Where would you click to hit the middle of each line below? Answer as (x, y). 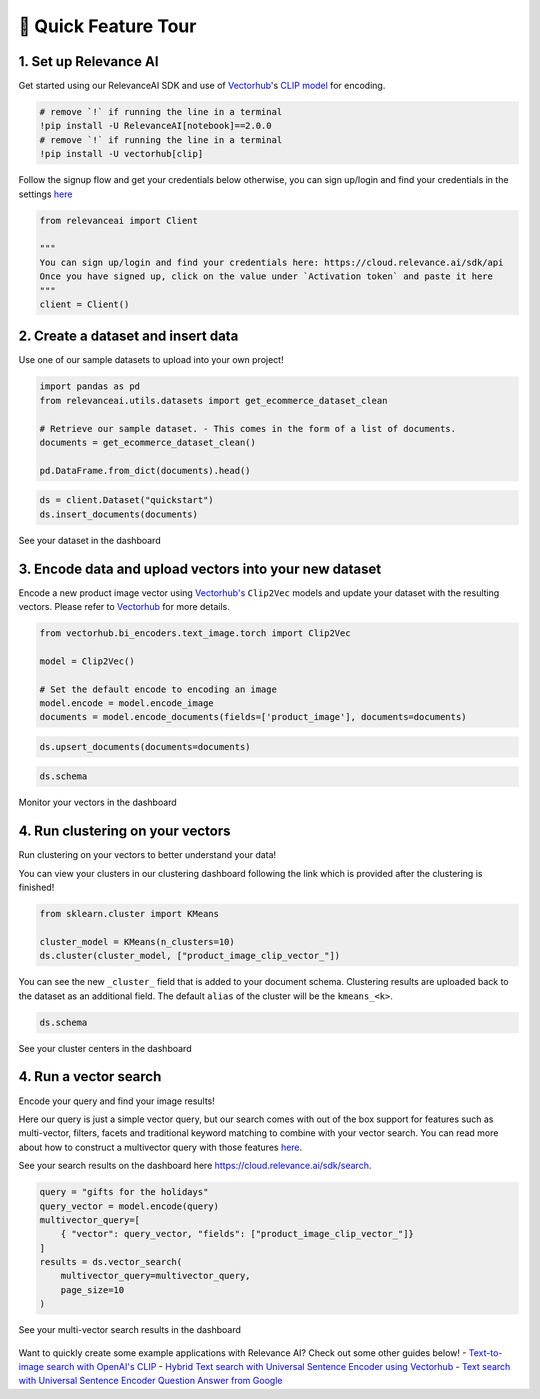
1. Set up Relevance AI (88, 61)
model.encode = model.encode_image (126, 703)
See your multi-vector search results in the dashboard (130, 1330)
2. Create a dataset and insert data (128, 336)
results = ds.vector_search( (111, 1262)
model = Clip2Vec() (87, 661)
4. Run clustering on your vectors (124, 831)
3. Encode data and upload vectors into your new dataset (200, 568)
